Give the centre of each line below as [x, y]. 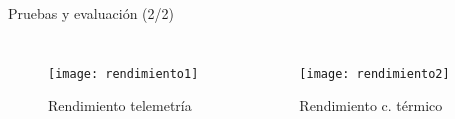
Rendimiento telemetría [120, 105]
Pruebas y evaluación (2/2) [91, 13]
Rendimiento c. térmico [371, 105]
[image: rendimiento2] [374, 73]
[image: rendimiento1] [123, 73]
